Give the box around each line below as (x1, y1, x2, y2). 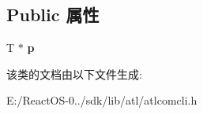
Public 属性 (6, 2, 100, 27)
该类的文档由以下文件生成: (6, 65, 142, 82)
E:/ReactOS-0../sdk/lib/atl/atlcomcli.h (6, 92, 197, 108)
